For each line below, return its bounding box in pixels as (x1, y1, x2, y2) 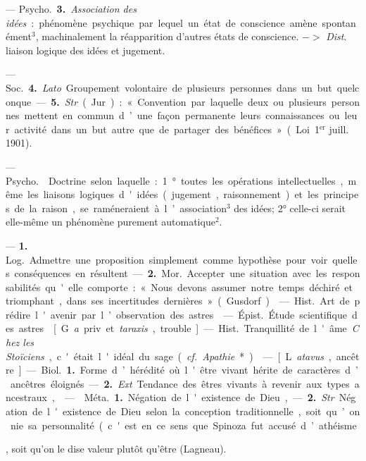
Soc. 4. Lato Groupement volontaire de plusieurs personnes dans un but (6, 80, 332, 94)
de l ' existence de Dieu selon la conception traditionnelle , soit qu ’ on (32, 404, 360, 419)
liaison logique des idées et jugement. (6, 42, 165, 57)
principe (323, 187, 359, 202)
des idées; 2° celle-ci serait (234, 200, 346, 215)
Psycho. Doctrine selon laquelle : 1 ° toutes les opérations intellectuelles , (6, 173, 343, 188)
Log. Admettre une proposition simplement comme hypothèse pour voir (6, 252, 328, 266)
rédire (6, 307, 31, 321)
